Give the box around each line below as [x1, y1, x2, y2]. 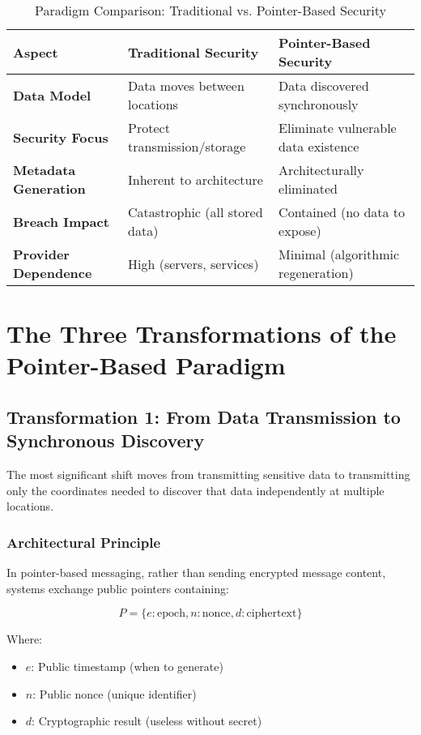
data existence [279, 137, 359, 156]
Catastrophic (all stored [128, 203, 263, 221]
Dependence [13, 263, 92, 282]
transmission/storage [128, 137, 246, 156]
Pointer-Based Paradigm [6, 348, 286, 382]
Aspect [13, 42, 58, 62]
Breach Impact [13, 212, 109, 231]
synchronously [279, 95, 359, 113]
